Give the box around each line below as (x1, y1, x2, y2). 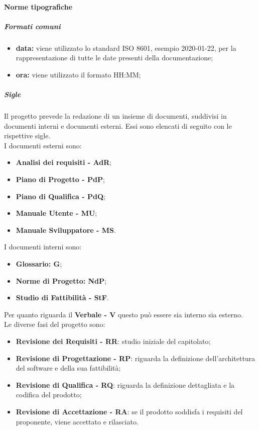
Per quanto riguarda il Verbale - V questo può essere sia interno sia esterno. (4, 309, 243, 319)
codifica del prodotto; (16, 389, 82, 400)
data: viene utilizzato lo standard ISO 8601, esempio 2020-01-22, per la (16, 42, 236, 53)
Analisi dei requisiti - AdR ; (16, 157, 112, 167)
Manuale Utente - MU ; (16, 208, 97, 218)
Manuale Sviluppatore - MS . (16, 224, 116, 235)
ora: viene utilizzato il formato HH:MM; (16, 69, 141, 79)
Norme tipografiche (4, 1, 73, 12)
